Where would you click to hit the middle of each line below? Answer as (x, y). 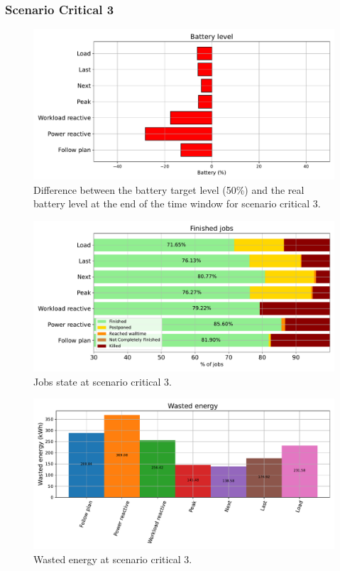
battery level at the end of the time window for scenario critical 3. (177, 203)
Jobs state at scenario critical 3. (103, 381)
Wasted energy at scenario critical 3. (113, 559)
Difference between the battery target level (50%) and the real (169, 189)
